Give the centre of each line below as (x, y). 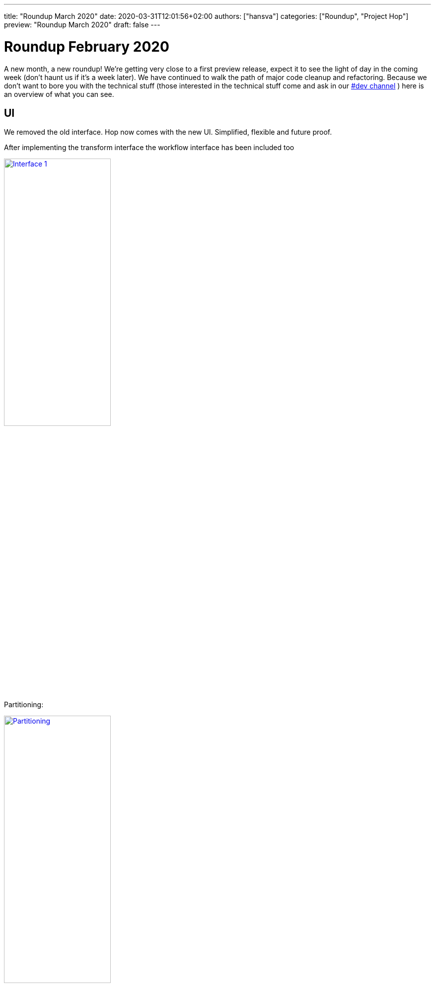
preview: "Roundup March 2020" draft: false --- (82, 25)
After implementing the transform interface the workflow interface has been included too (149, 148)
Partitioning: (24, 705)
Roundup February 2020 (87, 46)
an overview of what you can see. (59, 94)
